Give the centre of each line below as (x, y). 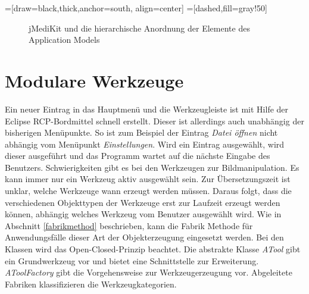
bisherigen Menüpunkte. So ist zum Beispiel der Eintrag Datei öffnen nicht (141, 132)
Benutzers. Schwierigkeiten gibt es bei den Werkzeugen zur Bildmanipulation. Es (152, 167)
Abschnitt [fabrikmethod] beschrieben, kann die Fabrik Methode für (129, 225)
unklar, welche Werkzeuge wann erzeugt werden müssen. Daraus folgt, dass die (148, 191)
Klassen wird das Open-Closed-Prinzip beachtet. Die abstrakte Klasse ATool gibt (153, 249)
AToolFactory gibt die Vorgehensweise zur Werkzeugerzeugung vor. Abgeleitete (149, 272)
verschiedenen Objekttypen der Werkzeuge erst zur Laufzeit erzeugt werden (143, 202)
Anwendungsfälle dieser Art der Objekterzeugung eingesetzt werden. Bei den (144, 237)
